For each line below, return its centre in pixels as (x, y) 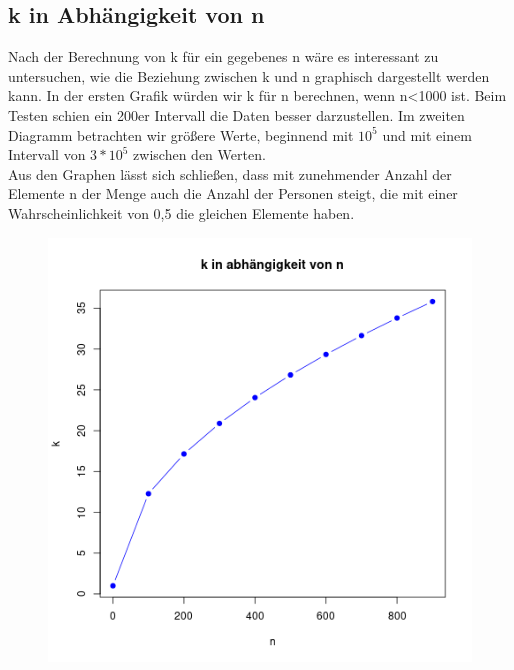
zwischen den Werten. (199, 154)
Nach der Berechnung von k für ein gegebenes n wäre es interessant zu (223, 56)
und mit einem (427, 134)
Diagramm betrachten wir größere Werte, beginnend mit (181, 134)
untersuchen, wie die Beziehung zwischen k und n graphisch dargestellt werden (249, 75)
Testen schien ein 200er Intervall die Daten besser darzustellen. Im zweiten (236, 114)
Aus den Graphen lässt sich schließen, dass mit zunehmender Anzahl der (230, 173)
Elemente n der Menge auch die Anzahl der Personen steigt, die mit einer (233, 193)
